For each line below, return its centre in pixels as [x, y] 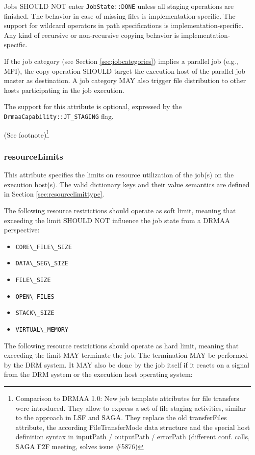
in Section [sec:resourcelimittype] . [54, 194]
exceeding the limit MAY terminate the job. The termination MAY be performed [126, 355]
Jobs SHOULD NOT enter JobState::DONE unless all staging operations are [119, 6]
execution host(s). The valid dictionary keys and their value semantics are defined [127, 184]
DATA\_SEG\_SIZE [42, 264]
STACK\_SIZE [35, 313]
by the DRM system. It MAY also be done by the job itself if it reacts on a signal [127, 364]
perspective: [22, 230]
